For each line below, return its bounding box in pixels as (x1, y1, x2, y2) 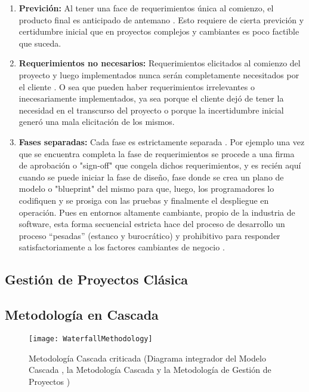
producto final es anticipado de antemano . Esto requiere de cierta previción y (18, 13, 304, 26)
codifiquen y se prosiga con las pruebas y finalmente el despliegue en (18, 194, 269, 206)
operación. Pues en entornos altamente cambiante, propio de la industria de (18, 206, 295, 218)
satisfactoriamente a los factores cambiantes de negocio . (18, 241, 225, 253)
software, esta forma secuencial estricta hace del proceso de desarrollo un (18, 218, 285, 230)
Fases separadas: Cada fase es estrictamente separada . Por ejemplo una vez (18, 135, 305, 148)
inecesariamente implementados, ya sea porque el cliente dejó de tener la (18, 92, 284, 105)
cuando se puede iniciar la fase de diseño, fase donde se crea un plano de (18, 170, 284, 183)
